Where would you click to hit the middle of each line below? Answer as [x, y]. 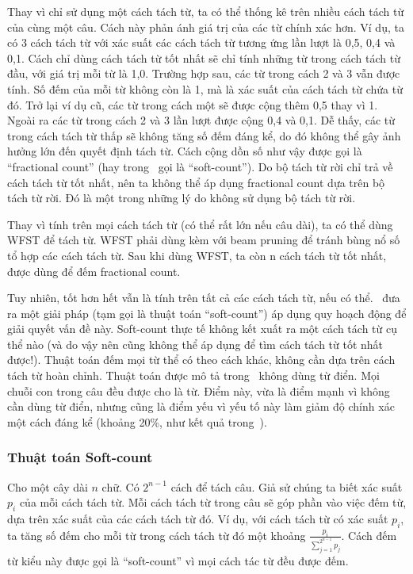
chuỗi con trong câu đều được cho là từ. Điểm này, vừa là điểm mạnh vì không [199, 390]
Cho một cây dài [48, 486]
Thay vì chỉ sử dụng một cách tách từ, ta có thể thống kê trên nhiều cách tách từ [206, 11]
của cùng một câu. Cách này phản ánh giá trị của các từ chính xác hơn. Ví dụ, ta [206, 27]
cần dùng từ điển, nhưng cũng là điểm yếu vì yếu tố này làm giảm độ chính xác [201, 406]
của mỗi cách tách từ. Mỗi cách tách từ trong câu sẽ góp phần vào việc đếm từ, [213, 502]
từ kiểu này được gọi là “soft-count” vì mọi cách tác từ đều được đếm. [178, 560]
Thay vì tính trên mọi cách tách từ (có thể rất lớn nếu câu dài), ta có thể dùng [200, 224]
